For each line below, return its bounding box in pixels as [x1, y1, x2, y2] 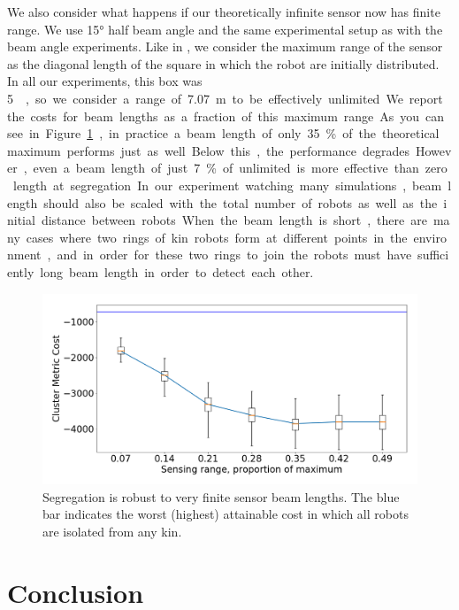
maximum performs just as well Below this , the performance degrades [7, 141, 409, 159]
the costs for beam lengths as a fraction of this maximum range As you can [7, 106, 445, 125]
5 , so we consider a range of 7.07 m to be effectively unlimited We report [7, 89, 443, 107]
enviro [413, 228, 447, 246]
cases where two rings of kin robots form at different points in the [26, 228, 408, 246]
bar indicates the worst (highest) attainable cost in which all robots [42, 505, 409, 523]
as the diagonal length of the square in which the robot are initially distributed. [7, 54, 440, 73]
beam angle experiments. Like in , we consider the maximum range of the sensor [7, 37, 443, 56]
